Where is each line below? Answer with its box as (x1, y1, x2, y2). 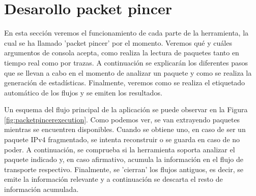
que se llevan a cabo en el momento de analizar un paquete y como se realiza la (4, 67, 252, 78)
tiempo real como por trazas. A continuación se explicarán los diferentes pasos (4, 57, 248, 68)
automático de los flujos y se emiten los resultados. (4, 87, 162, 97)
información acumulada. (4, 184, 79, 194)
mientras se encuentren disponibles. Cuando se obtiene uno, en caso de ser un (4, 124, 246, 135)
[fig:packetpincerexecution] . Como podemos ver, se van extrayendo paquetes (4, 114, 240, 124)
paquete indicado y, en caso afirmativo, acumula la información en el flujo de (4, 154, 243, 165)
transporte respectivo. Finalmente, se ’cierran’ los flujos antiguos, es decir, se (4, 164, 244, 174)
